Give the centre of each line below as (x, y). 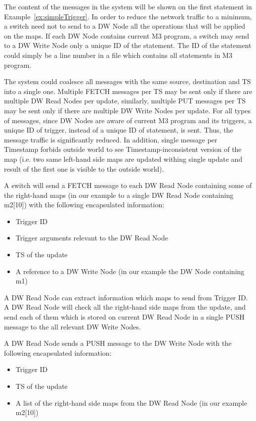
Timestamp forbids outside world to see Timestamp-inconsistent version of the (123, 149)
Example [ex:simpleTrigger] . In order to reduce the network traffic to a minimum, (128, 16)
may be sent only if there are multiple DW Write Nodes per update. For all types (127, 110)
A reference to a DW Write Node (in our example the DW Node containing (130, 271)
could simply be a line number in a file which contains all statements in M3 (118, 55)
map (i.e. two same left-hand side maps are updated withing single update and (123, 159)
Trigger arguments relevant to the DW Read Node (92, 238)
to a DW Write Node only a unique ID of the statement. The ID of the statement (128, 45)
